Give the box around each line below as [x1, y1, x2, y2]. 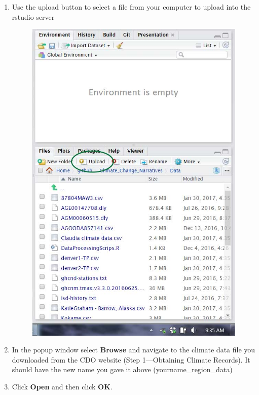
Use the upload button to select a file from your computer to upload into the [12, 2, 251, 12]
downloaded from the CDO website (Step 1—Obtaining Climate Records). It [12, 354, 250, 365]
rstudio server [12, 11, 55, 22]
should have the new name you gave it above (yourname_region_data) [12, 364, 233, 375]
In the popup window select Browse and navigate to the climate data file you [12, 344, 255, 355]
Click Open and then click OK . [12, 381, 113, 391]
